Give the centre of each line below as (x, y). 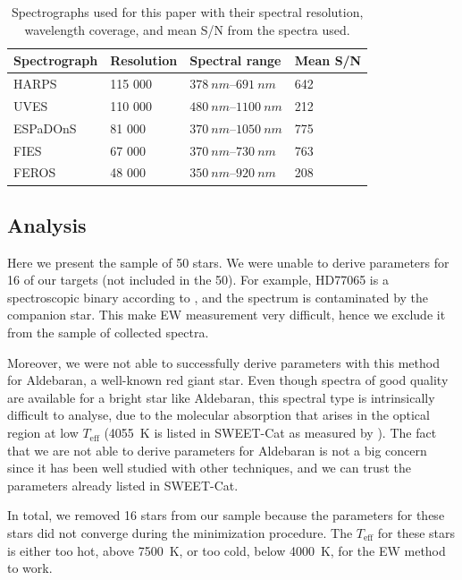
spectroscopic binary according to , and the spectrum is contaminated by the (218, 297)
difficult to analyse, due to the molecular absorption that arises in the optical (218, 415)
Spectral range (235, 60)
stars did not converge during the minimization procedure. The (180, 533)
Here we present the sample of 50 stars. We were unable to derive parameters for (228, 262)
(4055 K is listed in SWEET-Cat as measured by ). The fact (270, 433)
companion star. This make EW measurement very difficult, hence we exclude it (227, 315)
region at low (43, 433)
